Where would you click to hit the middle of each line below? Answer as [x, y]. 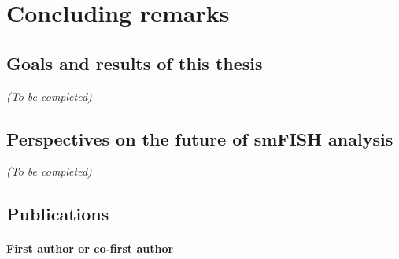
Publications [58, 214]
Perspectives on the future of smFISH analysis [200, 138]
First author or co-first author [90, 248]
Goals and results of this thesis [135, 63]
